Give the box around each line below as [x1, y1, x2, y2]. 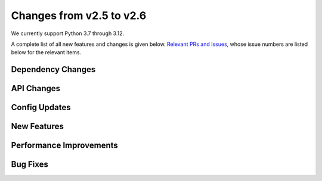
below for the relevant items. [11, 49, 82, 56]
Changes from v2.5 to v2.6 [11, 9, 147, 22]
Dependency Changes [11, 64, 96, 74]
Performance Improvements [11, 141, 119, 151]
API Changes [11, 83, 61, 93]
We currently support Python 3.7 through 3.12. [11, 30, 125, 37]
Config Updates [11, 102, 71, 113]
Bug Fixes [11, 160, 49, 170]
